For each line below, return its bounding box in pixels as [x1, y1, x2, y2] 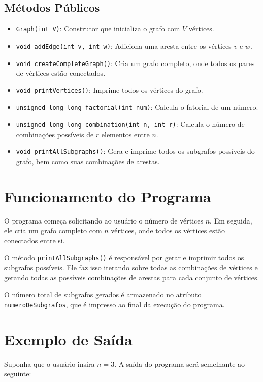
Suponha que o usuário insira [4, 358, 95, 369]
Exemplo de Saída [4, 329, 133, 349]
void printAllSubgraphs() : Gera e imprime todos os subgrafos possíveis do [16, 146, 255, 156]
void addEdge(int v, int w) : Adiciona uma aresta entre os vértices [16, 40, 232, 51]
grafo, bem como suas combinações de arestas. [16, 155, 160, 166]
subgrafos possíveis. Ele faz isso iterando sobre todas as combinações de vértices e [4, 262, 258, 273]
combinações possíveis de [16, 129, 94, 139]
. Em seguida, [210, 215, 252, 226]
